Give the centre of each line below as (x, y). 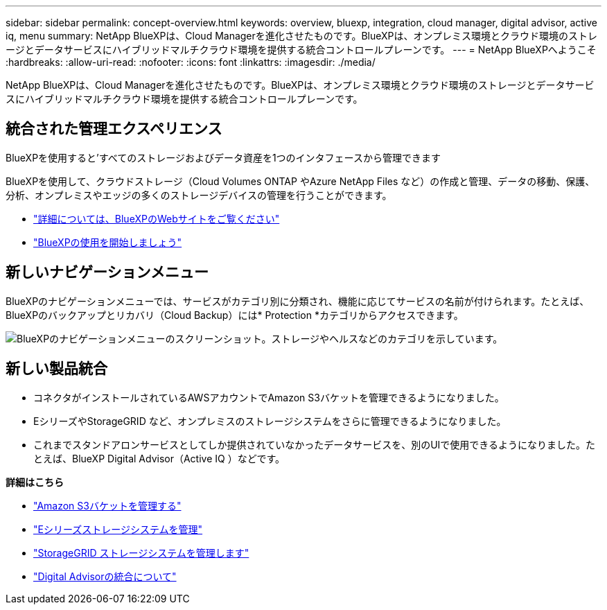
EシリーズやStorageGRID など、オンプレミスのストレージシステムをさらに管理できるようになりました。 (270, 421)
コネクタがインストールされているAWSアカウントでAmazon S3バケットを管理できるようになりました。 (269, 397)
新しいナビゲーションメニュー (107, 272)
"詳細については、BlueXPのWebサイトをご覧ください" (157, 218)
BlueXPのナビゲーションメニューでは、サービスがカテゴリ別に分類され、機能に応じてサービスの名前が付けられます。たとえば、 (298, 301)
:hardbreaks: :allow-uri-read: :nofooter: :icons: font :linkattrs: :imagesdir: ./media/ (191, 62)
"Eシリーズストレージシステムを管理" (118, 529)
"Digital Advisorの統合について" (105, 576)
